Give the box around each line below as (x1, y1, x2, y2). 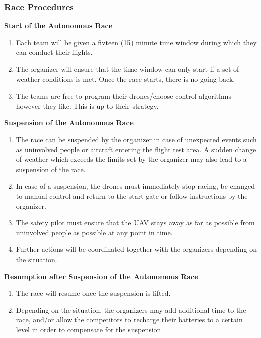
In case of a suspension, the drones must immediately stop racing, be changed (16, 181, 255, 191)
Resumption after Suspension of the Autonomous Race (4, 271, 198, 281)
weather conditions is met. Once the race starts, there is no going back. (16, 73, 235, 84)
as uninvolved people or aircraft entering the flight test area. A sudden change (16, 144, 256, 154)
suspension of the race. (16, 163, 86, 174)
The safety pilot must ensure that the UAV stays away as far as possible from (16, 217, 255, 228)
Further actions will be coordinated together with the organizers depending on (16, 244, 257, 255)
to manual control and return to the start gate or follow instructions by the (16, 190, 248, 201)
